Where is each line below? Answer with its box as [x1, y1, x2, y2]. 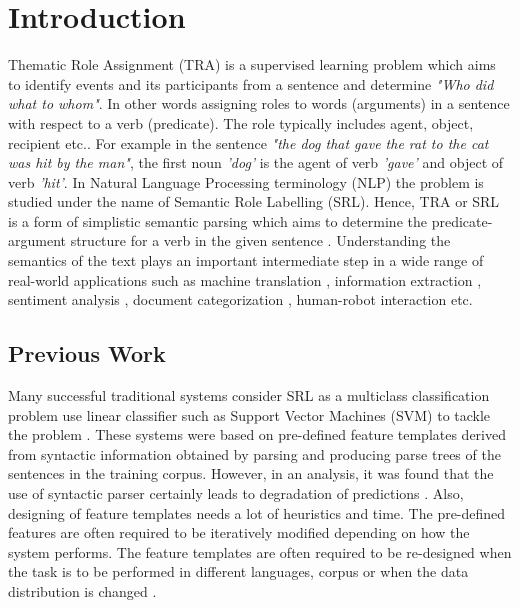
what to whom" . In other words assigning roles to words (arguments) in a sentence [8, 93, 510, 114]
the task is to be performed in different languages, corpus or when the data [8, 561, 469, 582]
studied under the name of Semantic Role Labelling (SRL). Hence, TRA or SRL [8, 191, 500, 212]
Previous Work [8, 338, 166, 369]
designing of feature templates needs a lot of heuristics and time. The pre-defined [8, 502, 506, 523]
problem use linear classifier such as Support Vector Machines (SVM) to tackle [8, 404, 491, 425]
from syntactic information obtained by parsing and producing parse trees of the [8, 443, 501, 464]
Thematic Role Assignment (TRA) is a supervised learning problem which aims [8, 54, 496, 75]
